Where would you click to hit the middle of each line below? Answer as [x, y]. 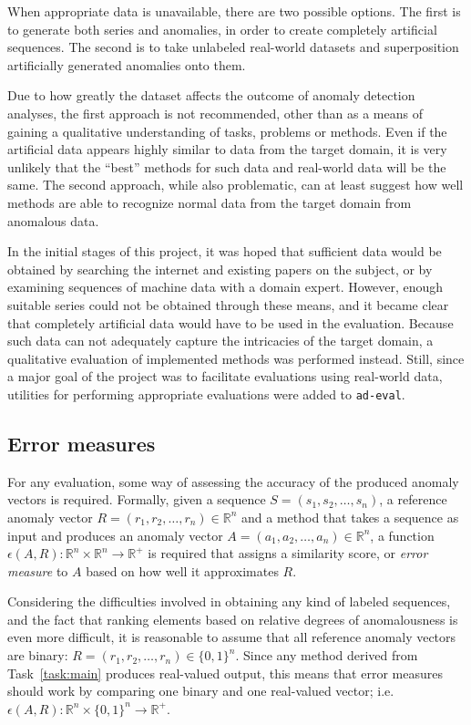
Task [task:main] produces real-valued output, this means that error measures [225, 673]
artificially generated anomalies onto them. [127, 64]
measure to [38, 570]
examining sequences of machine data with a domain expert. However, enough [225, 287]
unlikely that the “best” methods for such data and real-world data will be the [227, 166]
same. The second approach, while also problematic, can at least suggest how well [235, 185]
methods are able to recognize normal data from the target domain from [210, 202]
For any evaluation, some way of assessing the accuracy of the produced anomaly [233, 481]
